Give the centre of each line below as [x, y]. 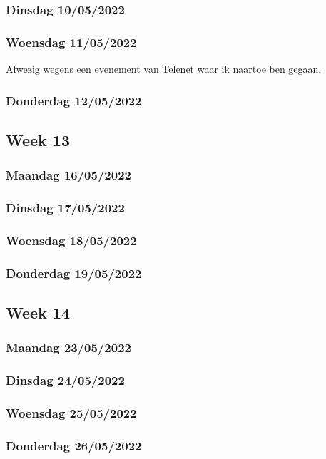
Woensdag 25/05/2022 [71, 413]
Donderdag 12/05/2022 [74, 100]
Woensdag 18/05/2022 [71, 240]
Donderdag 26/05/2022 [74, 445]
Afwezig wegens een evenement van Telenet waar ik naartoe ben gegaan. [164, 69]
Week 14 [38, 313]
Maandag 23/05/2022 [68, 347]
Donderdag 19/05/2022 [74, 273]
